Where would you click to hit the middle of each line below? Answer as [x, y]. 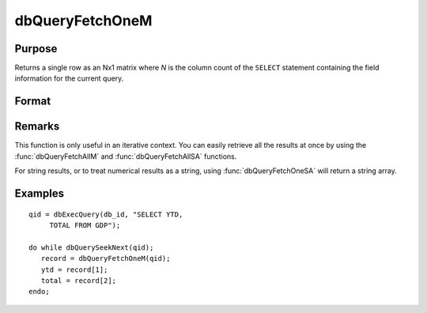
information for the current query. [69, 78]
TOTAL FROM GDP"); [85, 225]
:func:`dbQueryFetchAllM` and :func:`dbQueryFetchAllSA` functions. [126, 156]
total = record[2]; [79, 280]
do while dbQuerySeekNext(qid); [91, 247]
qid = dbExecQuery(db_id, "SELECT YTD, [106, 214]
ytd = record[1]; [74, 270]
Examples [40, 193]
